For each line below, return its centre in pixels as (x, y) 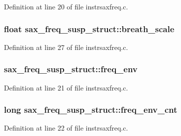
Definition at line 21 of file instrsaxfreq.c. (66, 87)
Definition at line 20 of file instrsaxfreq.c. (66, 6)
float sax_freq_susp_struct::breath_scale (89, 28)
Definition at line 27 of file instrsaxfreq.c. (66, 47)
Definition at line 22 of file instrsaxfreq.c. (66, 128)
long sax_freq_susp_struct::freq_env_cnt (91, 110)
